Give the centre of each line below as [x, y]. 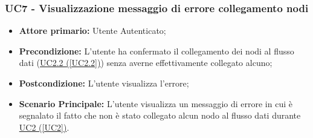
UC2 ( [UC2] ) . [44, 127]
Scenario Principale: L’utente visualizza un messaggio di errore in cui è [156, 103]
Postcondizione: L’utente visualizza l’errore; [104, 83]
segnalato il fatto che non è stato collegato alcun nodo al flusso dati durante [160, 115]
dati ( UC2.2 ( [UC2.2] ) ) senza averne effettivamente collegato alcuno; [146, 63]
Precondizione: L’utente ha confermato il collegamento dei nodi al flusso [156, 51]
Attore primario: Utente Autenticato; [92, 31]
